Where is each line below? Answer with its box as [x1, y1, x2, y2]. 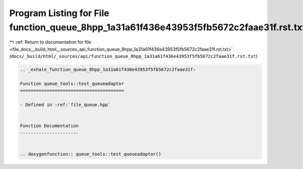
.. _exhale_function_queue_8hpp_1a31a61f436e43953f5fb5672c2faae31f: [20, 67, 196, 72]
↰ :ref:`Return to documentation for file [9, 39, 91, 45]
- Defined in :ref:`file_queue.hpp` [20, 102, 111, 108]
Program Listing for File [9, 8, 110, 19]
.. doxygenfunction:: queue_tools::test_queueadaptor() [20, 151, 162, 157]
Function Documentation [20, 123, 79, 129]
